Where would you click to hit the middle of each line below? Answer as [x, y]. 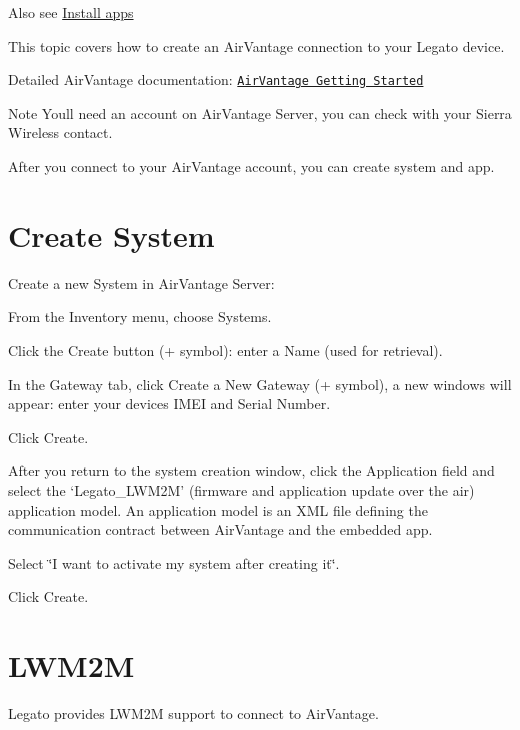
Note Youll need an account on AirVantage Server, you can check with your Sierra [260, 112]
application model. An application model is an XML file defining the [218, 509]
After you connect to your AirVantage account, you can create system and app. [251, 166]
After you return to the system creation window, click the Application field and [251, 470]
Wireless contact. [60, 132]
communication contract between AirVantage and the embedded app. [220, 529]
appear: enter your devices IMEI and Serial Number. [169, 403]
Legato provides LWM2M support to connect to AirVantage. [193, 713]
